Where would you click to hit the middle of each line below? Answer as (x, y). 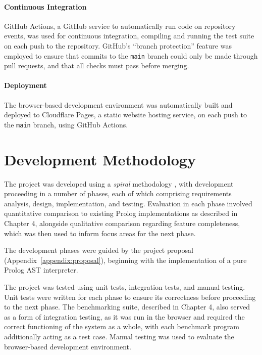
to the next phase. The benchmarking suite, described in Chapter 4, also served (127, 307)
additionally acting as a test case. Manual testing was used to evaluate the (119, 336)
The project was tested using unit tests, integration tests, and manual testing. (125, 286)
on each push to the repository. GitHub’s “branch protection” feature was (118, 45)
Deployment (25, 85)
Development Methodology (100, 159)
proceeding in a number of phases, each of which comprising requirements (118, 193)
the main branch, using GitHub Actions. (66, 124)
